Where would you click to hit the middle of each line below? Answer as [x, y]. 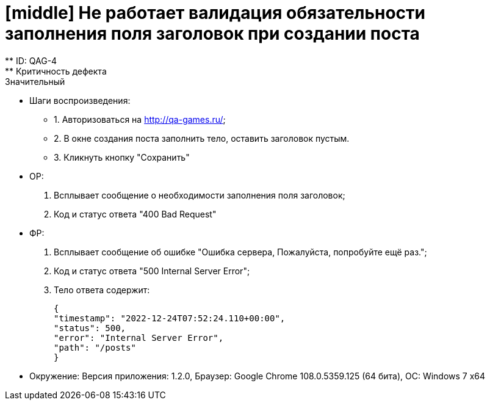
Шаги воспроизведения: [80, 100]
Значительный [35, 81]
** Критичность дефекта [56, 71]
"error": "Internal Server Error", [139, 337]
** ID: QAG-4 [31, 60]
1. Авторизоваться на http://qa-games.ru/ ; [140, 119]
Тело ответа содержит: [102, 290]
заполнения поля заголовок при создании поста [212, 34]
